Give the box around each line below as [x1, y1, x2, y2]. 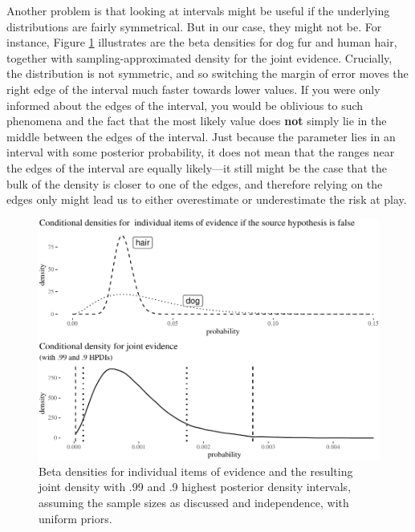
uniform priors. [39, 510, 112, 526]
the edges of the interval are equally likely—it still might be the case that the [6, 159, 387, 176]
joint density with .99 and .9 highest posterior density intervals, [39, 478, 352, 495]
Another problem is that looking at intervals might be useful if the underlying [6, 2, 390, 18]
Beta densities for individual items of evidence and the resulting [39, 462, 353, 479]
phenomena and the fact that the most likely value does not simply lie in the [6, 112, 387, 129]
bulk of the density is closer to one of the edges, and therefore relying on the [6, 175, 383, 192]
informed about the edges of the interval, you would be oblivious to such [6, 96, 364, 113]
